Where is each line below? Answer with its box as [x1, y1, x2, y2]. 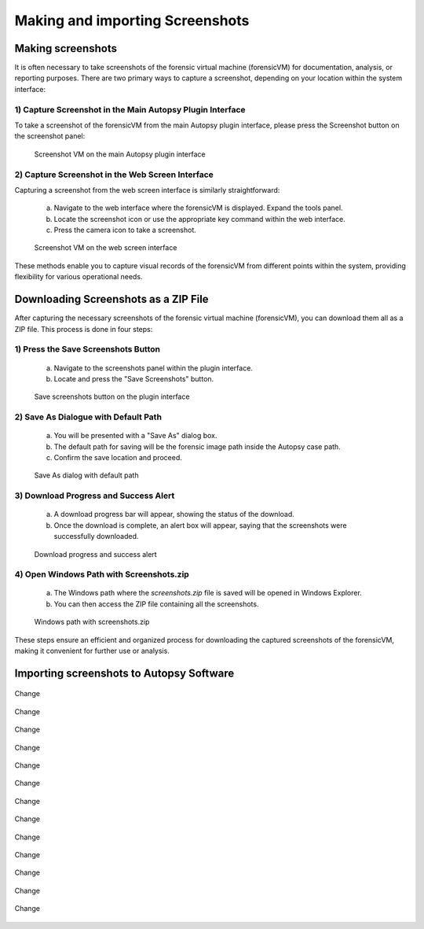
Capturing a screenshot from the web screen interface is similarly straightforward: [14, 185, 280, 194]
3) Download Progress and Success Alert [14, 490, 175, 501]
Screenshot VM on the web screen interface [34, 243, 177, 253]
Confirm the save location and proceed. [53, 453, 182, 463]
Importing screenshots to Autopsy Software [14, 666, 235, 680]
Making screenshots [14, 42, 118, 55]
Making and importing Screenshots [14, 12, 250, 29]
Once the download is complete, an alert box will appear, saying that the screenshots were [53, 520, 347, 530]
